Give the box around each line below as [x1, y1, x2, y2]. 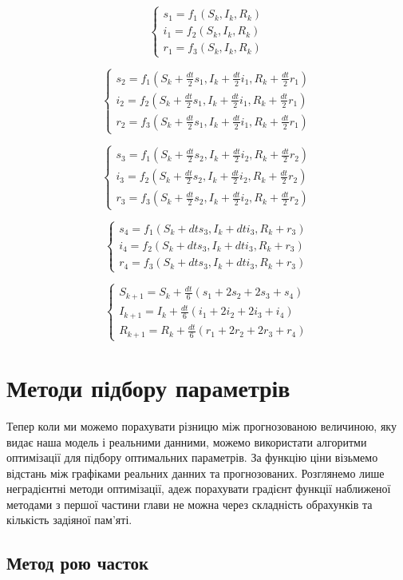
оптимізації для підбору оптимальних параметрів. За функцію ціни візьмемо [6, 449, 378, 466]
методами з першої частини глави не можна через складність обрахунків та [6, 495, 373, 512]
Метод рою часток [6, 550, 149, 575]
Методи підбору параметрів [6, 371, 290, 403]
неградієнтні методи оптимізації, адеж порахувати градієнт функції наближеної [6, 480, 391, 497]
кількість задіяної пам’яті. [6, 511, 132, 528]
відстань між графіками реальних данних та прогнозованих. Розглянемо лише [6, 464, 385, 481]
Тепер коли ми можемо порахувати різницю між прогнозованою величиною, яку [6, 417, 397, 434]
